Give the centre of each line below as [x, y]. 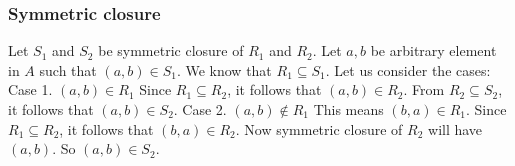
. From [424, 89]
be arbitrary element [433, 50]
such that [68, 69]
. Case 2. [200, 109]
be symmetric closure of [171, 50]
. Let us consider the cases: [408, 69]
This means [348, 109]
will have [455, 128]
